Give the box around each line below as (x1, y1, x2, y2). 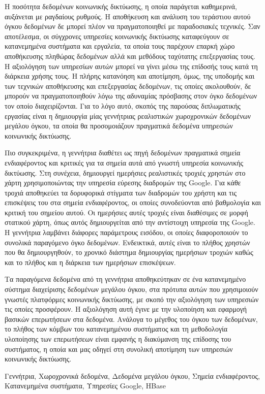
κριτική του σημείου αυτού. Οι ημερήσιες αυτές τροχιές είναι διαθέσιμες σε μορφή (5, 207, 248, 217)
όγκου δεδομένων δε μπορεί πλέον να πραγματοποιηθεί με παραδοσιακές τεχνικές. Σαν (5, 21, 260, 31)
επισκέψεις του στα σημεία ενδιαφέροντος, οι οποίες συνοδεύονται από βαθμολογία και (5, 197, 261, 208)
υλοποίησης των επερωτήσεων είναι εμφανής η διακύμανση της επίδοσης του (5, 334, 231, 344)
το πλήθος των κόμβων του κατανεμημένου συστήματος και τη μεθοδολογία (5, 323, 228, 334)
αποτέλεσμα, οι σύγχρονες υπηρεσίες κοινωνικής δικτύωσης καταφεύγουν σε (5, 30, 229, 41)
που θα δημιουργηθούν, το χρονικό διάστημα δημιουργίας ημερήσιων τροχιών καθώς (5, 247, 253, 257)
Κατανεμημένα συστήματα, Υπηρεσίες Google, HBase (5, 380, 166, 391)
